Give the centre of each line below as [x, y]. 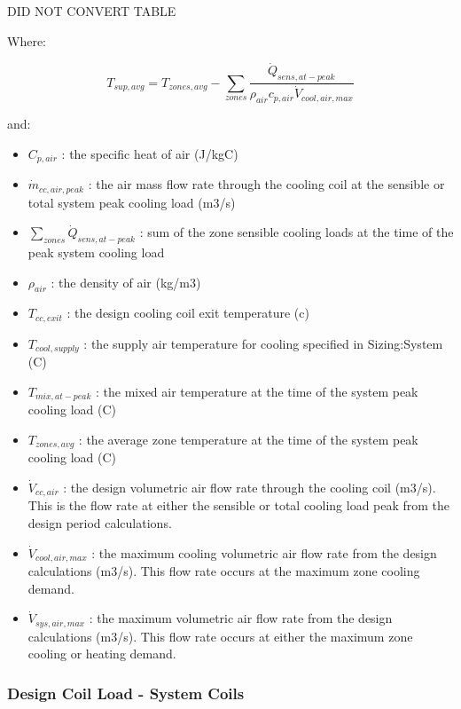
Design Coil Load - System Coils [126, 693]
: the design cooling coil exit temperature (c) [188, 313]
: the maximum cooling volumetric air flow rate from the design [264, 552]
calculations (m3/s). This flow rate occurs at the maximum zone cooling [224, 571]
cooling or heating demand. [102, 654]
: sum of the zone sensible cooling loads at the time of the [297, 232]
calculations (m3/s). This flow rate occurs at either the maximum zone [220, 636]
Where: [27, 40]
